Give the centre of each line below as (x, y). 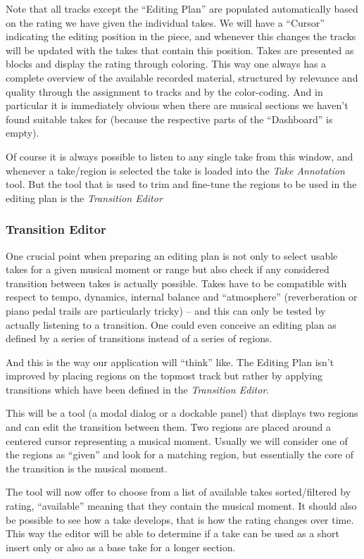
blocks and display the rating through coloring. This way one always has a (166, 64)
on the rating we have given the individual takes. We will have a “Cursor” (165, 22)
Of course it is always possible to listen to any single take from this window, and (180, 156)
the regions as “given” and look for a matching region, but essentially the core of (180, 454)
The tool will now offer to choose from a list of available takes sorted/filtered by (178, 492)
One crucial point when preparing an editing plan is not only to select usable (172, 255)
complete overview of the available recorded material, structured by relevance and (182, 77)
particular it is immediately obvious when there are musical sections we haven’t (177, 105)
